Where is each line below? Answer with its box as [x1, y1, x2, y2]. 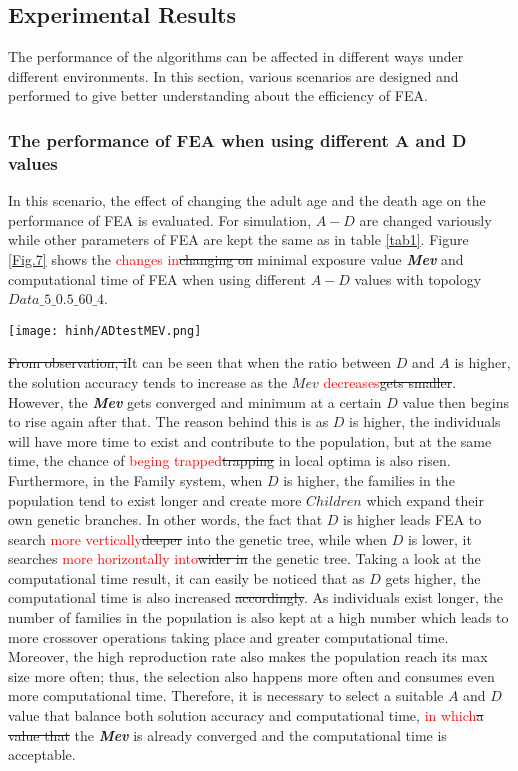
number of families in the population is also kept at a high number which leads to [8, 607, 509, 628]
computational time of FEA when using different [8, 268, 307, 289]
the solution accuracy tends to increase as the [8, 371, 288, 392]
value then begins [402, 391, 510, 412]
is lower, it [407, 528, 472, 549]
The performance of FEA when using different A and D [8, 127, 467, 152]
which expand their [366, 489, 484, 510]
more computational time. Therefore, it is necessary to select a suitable [8, 685, 444, 706]
